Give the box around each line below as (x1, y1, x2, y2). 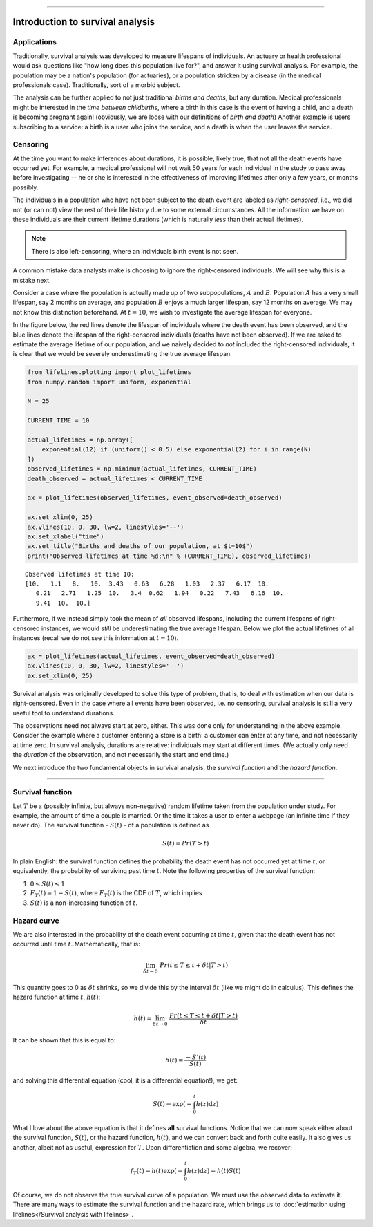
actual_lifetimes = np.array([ (27, 436, 134, 444)
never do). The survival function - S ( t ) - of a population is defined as (12, 821, 209, 830)
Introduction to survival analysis (12, 16, 155, 28)
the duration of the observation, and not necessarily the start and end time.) (12, 751, 229, 759)
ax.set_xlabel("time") (27, 532, 104, 541)
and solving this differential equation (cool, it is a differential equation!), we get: (12, 1076, 238, 1085)
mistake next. (12, 276, 51, 284)
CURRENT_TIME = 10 (27, 417, 90, 424)
